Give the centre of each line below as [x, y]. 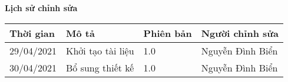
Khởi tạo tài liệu [100, 50]
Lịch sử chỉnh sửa [41, 8]
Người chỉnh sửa [240, 33]
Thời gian [32, 33]
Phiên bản [168, 33]
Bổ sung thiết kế [100, 67]
